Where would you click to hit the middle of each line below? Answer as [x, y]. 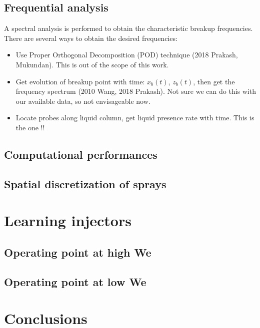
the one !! [30, 127]
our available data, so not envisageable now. [83, 101]
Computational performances [81, 154]
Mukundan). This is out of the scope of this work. [92, 64]
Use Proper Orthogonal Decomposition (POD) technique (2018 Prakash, [127, 55]
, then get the [214, 81]
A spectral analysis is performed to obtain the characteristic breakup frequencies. [128, 28]
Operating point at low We [75, 281]
